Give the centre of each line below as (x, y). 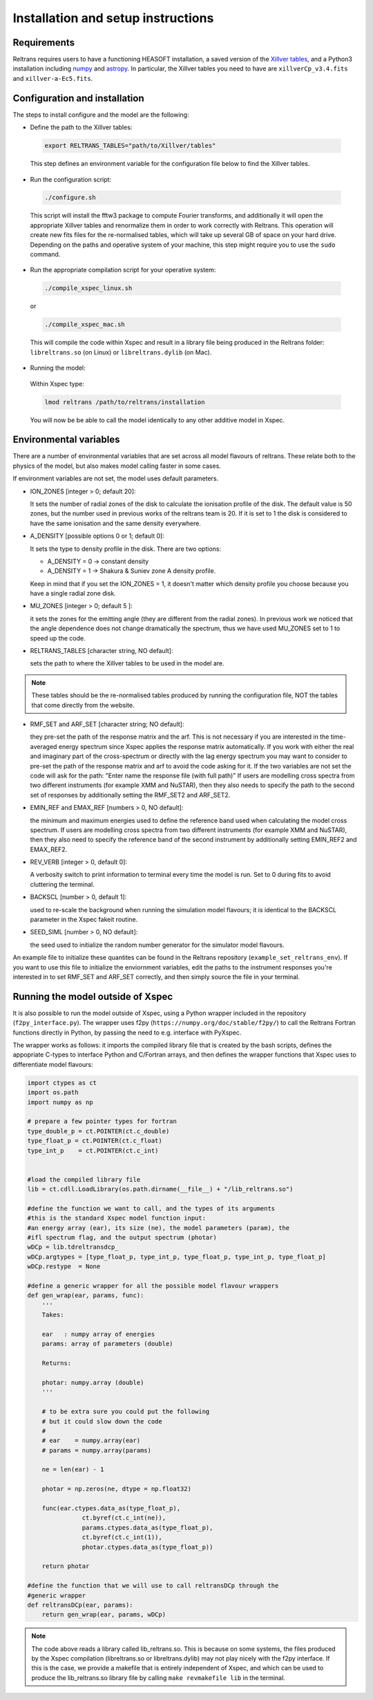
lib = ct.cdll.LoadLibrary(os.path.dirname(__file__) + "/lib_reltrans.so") (160, 1189)
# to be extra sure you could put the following (126, 1412)
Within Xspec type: (57, 384)
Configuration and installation (78, 98)
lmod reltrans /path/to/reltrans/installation (125, 402)
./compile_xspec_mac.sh (85, 324)
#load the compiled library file (84, 1179)
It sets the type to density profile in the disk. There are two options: (125, 549)
